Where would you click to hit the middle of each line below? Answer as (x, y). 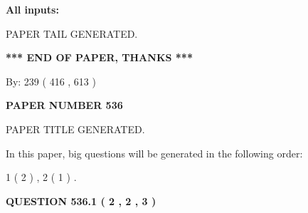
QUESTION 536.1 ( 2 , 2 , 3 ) (81, 201)
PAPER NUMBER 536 (64, 105)
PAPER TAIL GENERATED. (72, 33)
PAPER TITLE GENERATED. (75, 129)
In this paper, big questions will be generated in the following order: (154, 153)
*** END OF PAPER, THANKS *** (99, 57)
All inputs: (32, 9)
